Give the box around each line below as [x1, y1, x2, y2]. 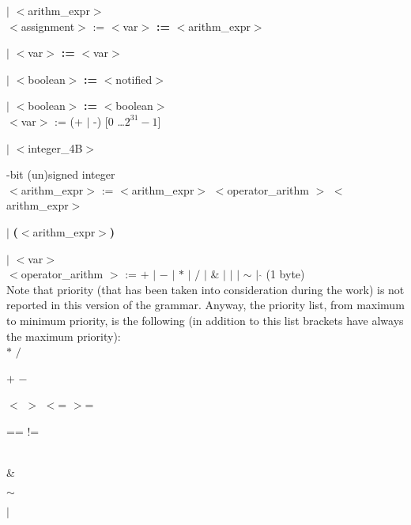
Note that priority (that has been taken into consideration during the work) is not [6, 281, 405, 297]
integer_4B [28, 139, 83, 156]
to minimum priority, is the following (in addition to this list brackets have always [6, 312, 404, 328]
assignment [21, 17, 75, 34]
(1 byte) [266, 266, 305, 282]
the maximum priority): [6, 327, 121, 344]
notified [115, 70, 153, 87]
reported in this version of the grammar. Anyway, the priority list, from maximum [6, 296, 405, 313]
